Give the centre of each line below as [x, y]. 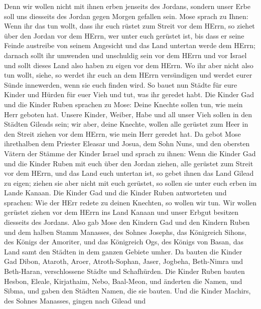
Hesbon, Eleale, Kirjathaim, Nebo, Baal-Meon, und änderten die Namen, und [123, 281]
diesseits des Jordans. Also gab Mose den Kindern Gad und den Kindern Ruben [127, 222]
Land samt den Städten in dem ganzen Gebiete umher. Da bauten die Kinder [123, 251]
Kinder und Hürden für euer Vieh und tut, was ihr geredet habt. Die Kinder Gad [129, 94]
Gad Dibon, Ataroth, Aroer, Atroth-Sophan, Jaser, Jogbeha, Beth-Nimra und [124, 261]
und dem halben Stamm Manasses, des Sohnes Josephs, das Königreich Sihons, [125, 232]
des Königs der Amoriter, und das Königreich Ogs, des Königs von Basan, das [124, 242]
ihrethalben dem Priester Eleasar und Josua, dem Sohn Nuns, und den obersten [127, 143]
